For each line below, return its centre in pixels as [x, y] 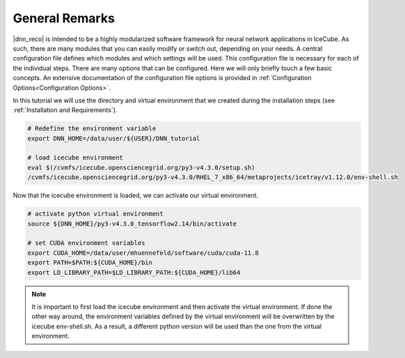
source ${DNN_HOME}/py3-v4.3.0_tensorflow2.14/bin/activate [132, 224]
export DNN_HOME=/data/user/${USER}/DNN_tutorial [114, 138]
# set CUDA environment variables [86, 243]
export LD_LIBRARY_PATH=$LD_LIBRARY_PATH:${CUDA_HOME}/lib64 [134, 272]
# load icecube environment [75, 158]
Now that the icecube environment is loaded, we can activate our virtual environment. [136, 196]
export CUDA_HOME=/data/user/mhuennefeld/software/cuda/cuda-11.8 [143, 253]
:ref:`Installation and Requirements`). [65, 110]
